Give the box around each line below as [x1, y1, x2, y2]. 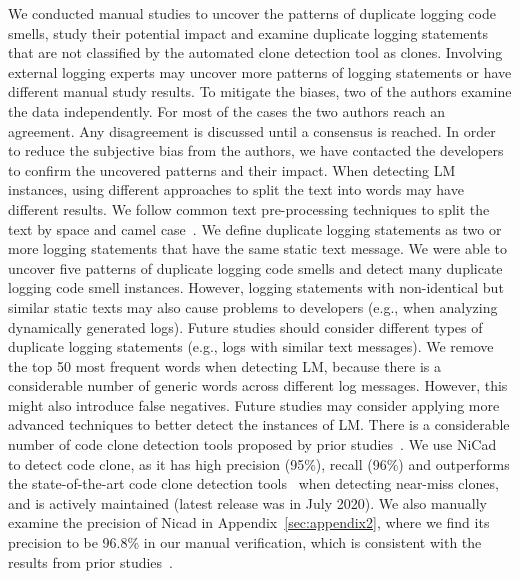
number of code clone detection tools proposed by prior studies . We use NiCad [8, 434, 497, 455]
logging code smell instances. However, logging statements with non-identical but [8, 277, 504, 298]
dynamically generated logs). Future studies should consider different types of [8, 316, 483, 337]
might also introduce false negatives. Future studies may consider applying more [8, 394, 500, 415]
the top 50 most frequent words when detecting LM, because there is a [8, 355, 442, 376]
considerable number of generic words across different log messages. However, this [8, 375, 508, 396]
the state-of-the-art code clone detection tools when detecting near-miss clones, [8, 473, 499, 494]
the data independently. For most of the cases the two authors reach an [8, 100, 445, 121]
